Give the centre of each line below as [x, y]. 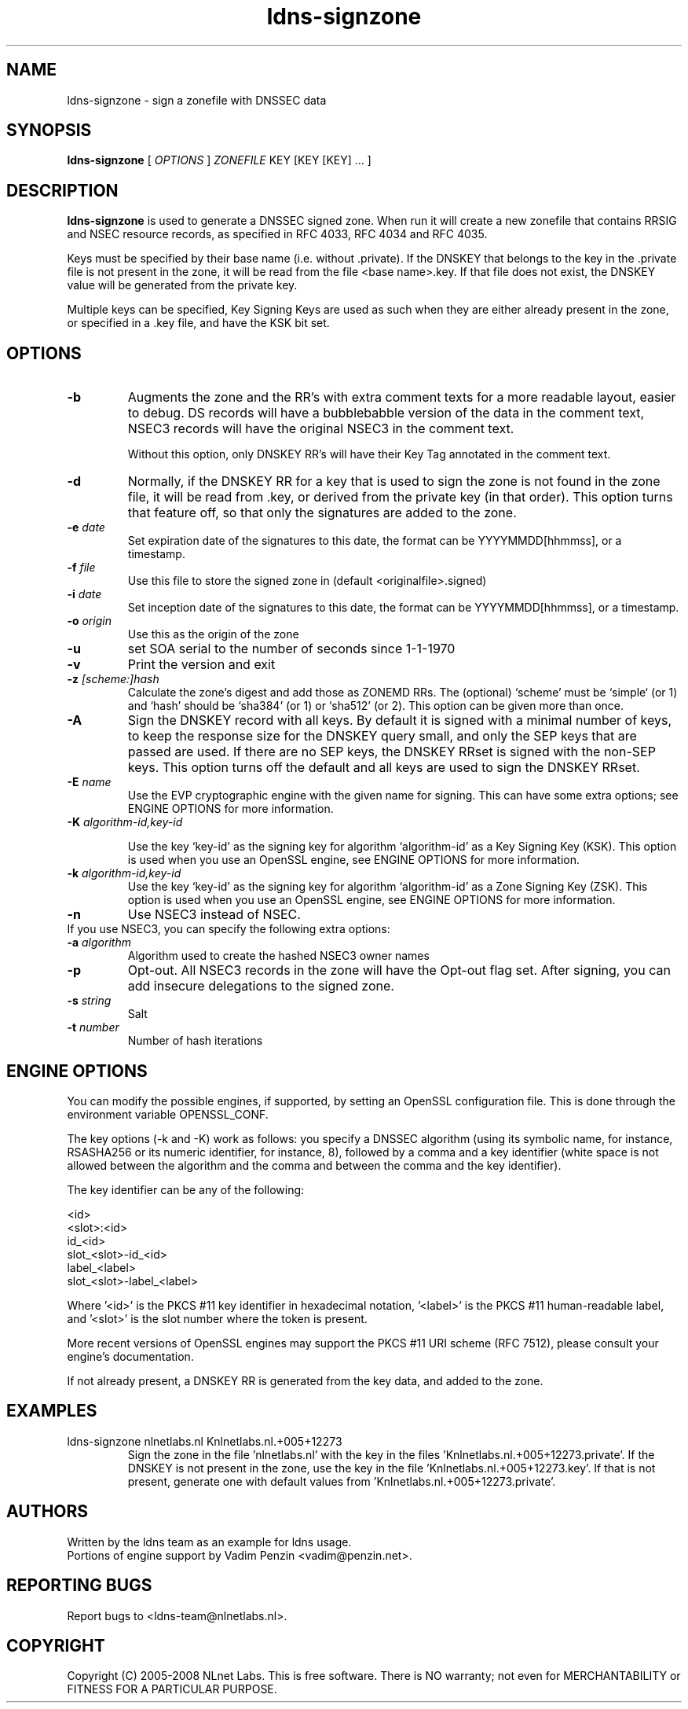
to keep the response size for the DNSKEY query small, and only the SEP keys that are [382, 736]
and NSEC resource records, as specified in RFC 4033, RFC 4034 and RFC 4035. [277, 234]
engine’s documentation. [130, 1356]
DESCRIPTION [62, 190]
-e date [86, 527]
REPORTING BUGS [79, 1586]
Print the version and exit [201, 665]
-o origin [89, 621]
